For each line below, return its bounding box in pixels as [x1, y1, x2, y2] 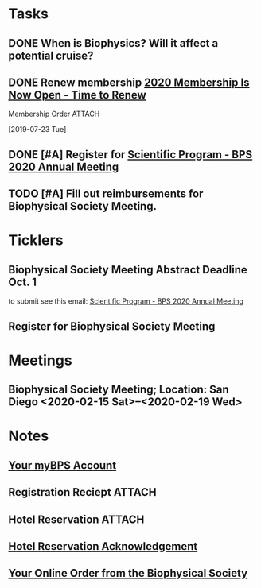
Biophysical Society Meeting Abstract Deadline [8, 263, 248, 277]
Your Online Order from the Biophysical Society [8, 567, 248, 580]
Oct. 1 [8, 275, 37, 288]
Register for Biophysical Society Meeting [8, 319, 216, 333]
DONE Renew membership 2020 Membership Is [8, 75, 250, 89]
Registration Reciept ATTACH [8, 485, 157, 499]
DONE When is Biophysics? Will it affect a [8, 37, 219, 50]
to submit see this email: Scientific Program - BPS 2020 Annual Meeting [8, 296, 244, 306]
